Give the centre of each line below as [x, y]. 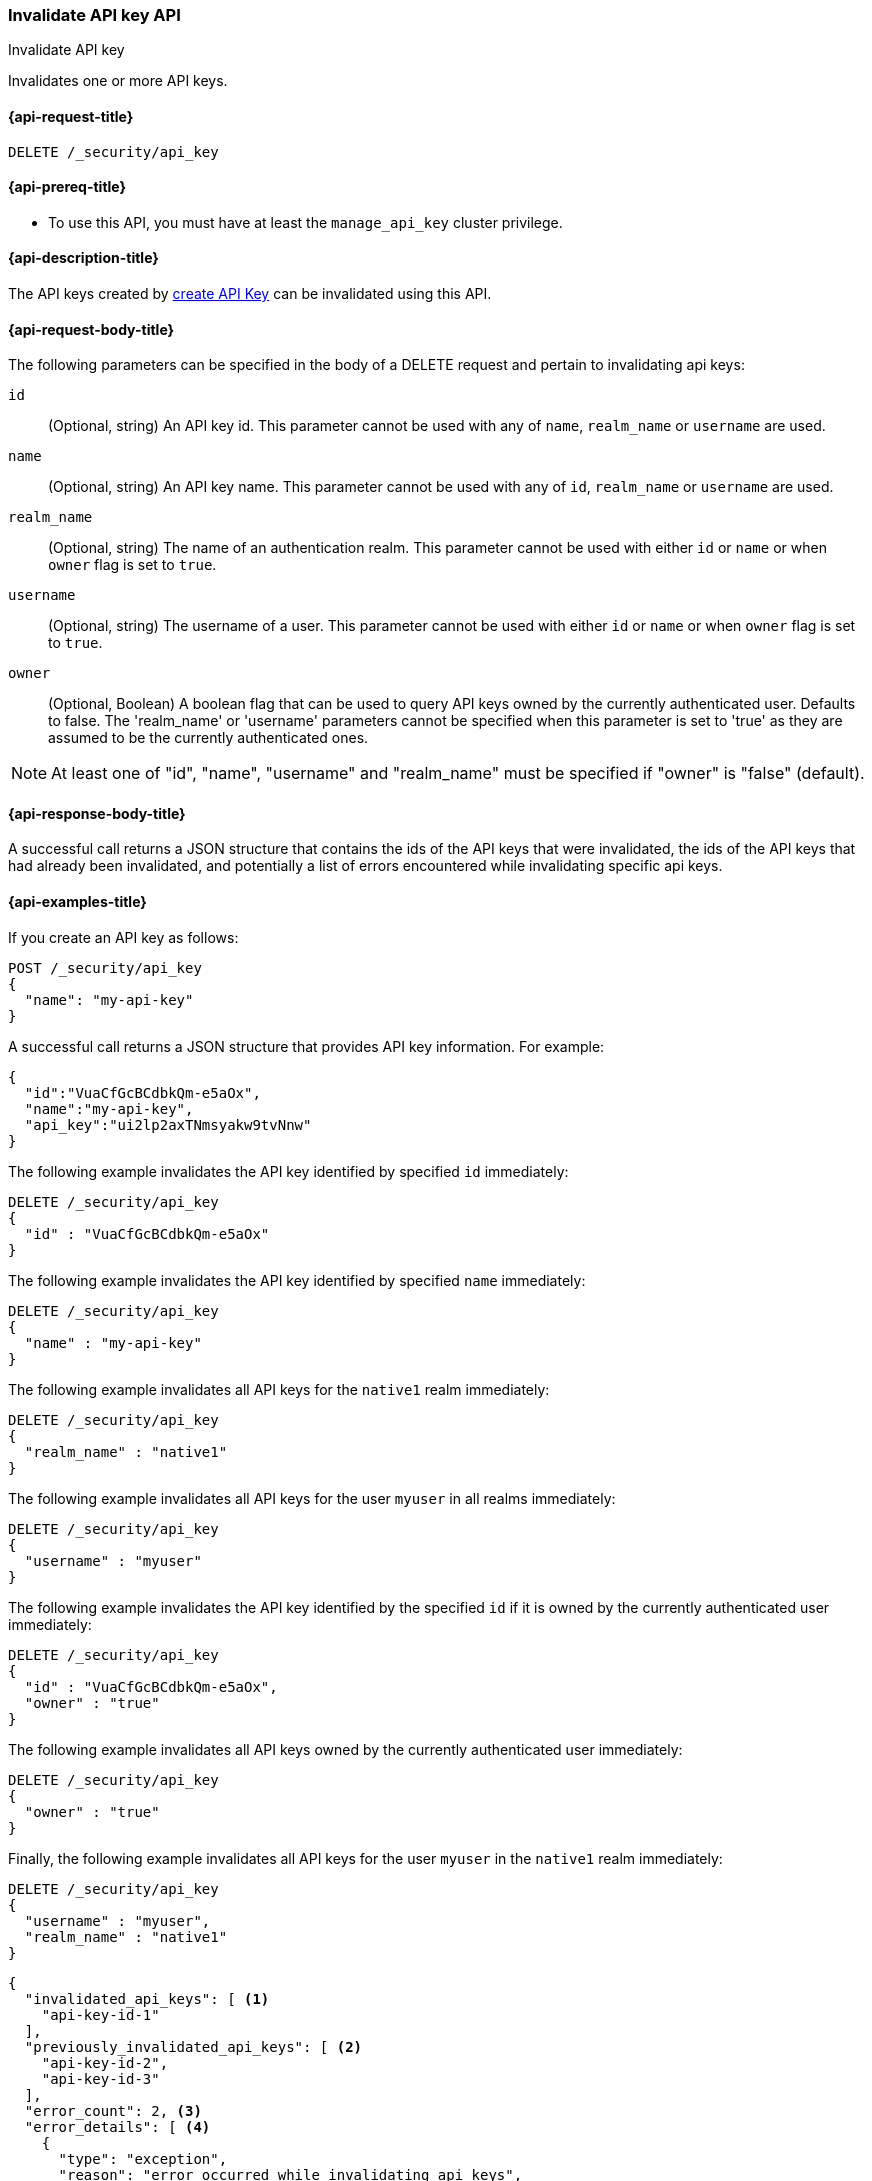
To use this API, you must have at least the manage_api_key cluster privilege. [305, 222]
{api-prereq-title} [67, 187]
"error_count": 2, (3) [113, 2110]
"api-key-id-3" [100, 2078]
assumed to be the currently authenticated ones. [208, 738]
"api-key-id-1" [100, 2014]
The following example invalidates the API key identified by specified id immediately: [288, 1171]
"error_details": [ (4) [117, 2126]
